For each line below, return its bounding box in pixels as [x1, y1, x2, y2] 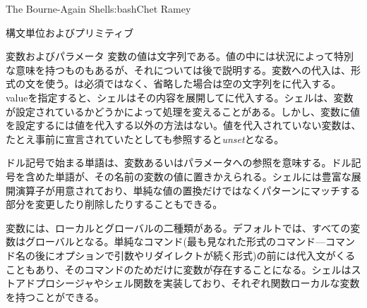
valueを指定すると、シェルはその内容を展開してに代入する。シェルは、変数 [6, 90, 354, 104]
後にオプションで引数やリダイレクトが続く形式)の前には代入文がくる [35, 247, 356, 262]
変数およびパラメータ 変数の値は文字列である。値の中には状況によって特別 [6, 49, 354, 63]
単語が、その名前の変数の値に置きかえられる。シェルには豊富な [54, 168, 351, 183]
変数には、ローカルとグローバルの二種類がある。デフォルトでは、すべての [6, 220, 351, 235]
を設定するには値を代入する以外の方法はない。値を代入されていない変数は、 [6, 118, 361, 133]
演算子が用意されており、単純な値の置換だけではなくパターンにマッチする [15, 183, 360, 197]
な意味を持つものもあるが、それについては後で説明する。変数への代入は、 [6, 62, 351, 77]
